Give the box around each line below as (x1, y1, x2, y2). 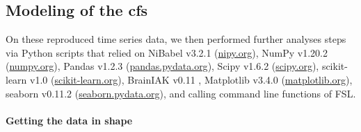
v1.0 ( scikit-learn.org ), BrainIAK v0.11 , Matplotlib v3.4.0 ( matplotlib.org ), (30, 72, 353, 86)
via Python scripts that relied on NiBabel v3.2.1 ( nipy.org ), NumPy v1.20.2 (6, 45, 328, 59)
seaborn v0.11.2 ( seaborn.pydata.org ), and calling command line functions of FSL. (6, 86, 356, 100)
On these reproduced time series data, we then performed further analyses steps (6, 32, 346, 46)
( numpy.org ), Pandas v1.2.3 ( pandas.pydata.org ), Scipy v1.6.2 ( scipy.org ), (6, 59, 319, 73)
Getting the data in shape (6, 113, 133, 127)
